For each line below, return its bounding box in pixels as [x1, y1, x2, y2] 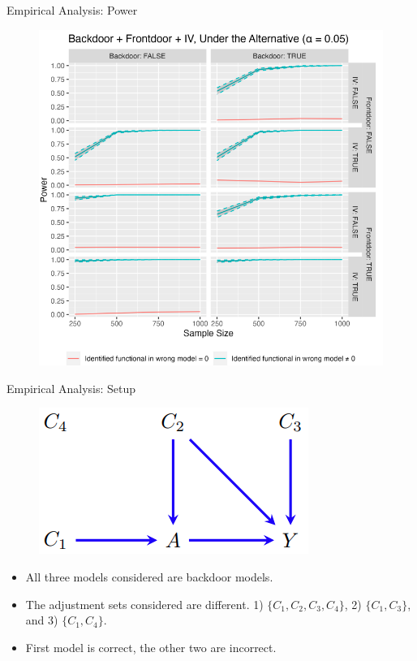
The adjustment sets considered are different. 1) [25, 595, 264, 612]
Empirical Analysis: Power [6, 2, 138, 18]
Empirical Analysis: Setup [6, 379, 136, 396]
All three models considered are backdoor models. [25, 568, 273, 585]
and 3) [25, 611, 58, 629]
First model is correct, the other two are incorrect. [25, 638, 277, 655]
